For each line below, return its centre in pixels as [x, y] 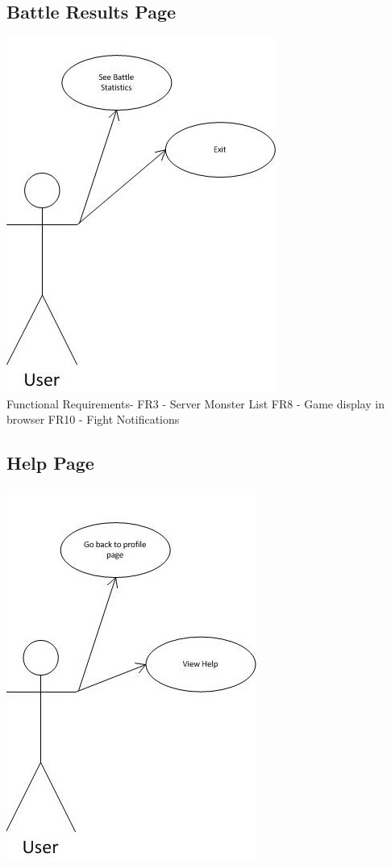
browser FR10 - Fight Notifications [93, 419]
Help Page [50, 463]
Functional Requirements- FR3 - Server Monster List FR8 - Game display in [195, 403]
